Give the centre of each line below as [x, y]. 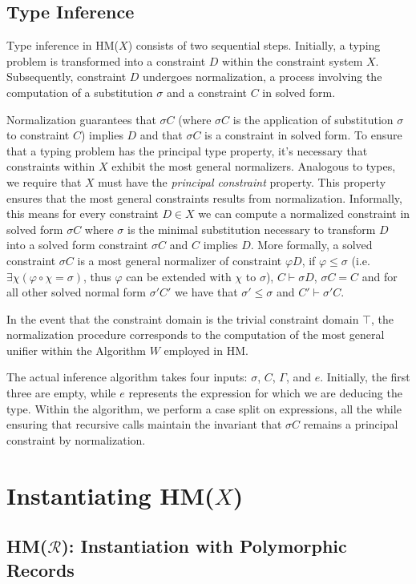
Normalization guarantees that [81, 119]
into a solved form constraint [77, 245]
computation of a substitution [80, 92]
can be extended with [179, 276]
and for [380, 276]
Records [40, 569]
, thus [97, 276]
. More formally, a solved [311, 245]
